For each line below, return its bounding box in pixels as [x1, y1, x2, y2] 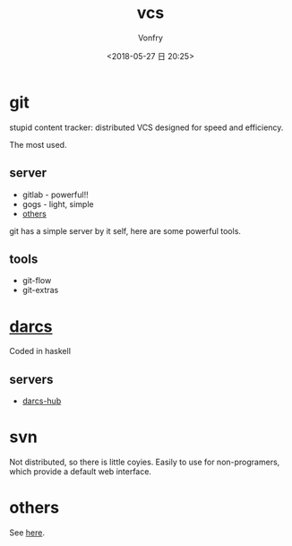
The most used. [9, 139, 67, 150]
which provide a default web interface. [9, 466, 152, 477]
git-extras [21, 285, 59, 296]
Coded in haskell [9, 346, 72, 357]
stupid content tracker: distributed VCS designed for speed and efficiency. [9, 122, 284, 133]
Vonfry [137, 32, 164, 43]
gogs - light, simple [21, 198, 94, 209]
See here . [9, 527, 45, 538]
